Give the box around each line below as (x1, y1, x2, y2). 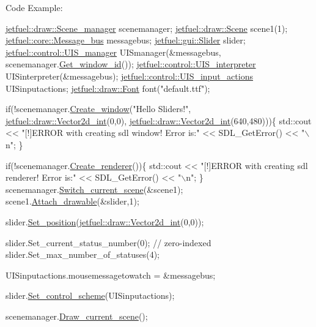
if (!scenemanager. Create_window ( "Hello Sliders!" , (6, 102, 191, 115)
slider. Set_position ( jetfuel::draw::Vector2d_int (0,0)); (6, 215, 204, 228)
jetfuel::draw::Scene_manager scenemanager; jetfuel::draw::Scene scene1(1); (6, 21, 288, 34)
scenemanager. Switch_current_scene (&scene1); (6, 182, 183, 195)
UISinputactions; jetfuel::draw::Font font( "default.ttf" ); (6, 81, 210, 94)
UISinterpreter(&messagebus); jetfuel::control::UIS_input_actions (6, 69, 253, 82)
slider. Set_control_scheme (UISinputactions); (6, 289, 175, 302)
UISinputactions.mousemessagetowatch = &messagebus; (6, 268, 216, 281)
